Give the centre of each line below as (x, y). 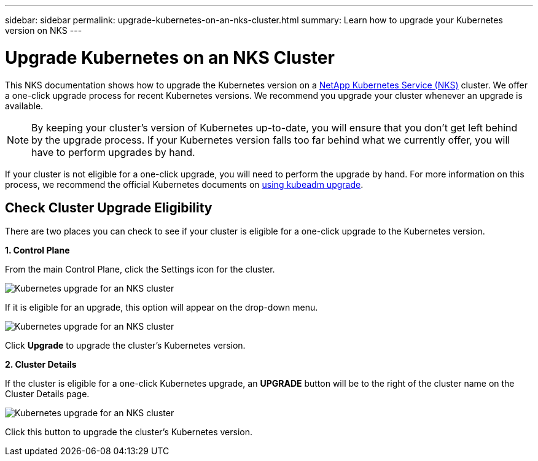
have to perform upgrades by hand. (113, 152)
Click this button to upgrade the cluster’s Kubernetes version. (129, 432)
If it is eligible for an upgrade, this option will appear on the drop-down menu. (162, 308)
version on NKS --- (44, 30)
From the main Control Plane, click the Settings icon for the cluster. (140, 269)
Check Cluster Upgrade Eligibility (109, 207)
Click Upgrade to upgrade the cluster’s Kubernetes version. (125, 346)
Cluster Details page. (47, 394)
